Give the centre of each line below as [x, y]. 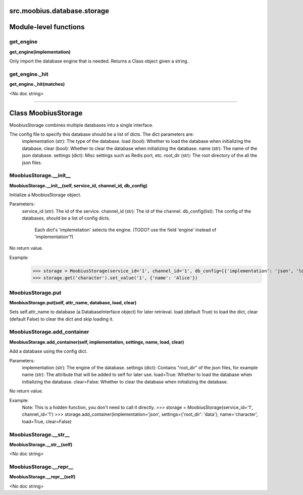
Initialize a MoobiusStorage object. [45, 195]
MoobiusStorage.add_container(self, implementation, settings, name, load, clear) [97, 342]
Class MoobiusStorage [46, 113]
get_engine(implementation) [40, 52]
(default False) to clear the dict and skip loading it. [61, 319]
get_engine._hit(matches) [37, 84]
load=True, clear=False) [47, 421]
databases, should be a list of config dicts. [66, 218]
